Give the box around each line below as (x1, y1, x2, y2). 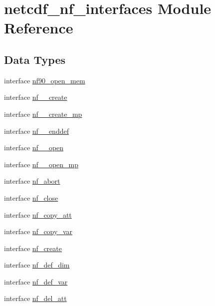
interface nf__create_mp (4, 108, 82, 119)
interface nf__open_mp (4, 159, 79, 169)
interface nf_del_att (4, 293, 67, 304)
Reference (4, 17, 73, 38)
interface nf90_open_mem (4, 75, 85, 85)
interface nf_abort (4, 176, 60, 186)
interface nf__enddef (4, 125, 69, 136)
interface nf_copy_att (4, 209, 72, 220)
